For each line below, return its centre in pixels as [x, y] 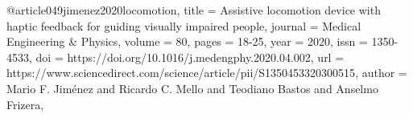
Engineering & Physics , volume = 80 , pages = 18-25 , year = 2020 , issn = [187, 41]
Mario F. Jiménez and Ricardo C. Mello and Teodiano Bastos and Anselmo [192, 88]
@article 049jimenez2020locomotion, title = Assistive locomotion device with [194, 10]
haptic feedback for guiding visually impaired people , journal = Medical [184, 25]
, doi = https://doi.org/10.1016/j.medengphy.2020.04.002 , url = [187, 57]
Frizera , [25, 104]
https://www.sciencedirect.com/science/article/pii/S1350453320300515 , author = [207, 73]
